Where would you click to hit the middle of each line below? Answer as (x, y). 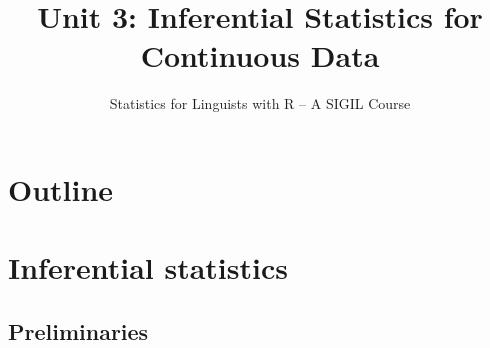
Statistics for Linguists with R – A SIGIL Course (260, 103)
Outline (61, 188)
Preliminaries (78, 330)
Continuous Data (260, 55)
